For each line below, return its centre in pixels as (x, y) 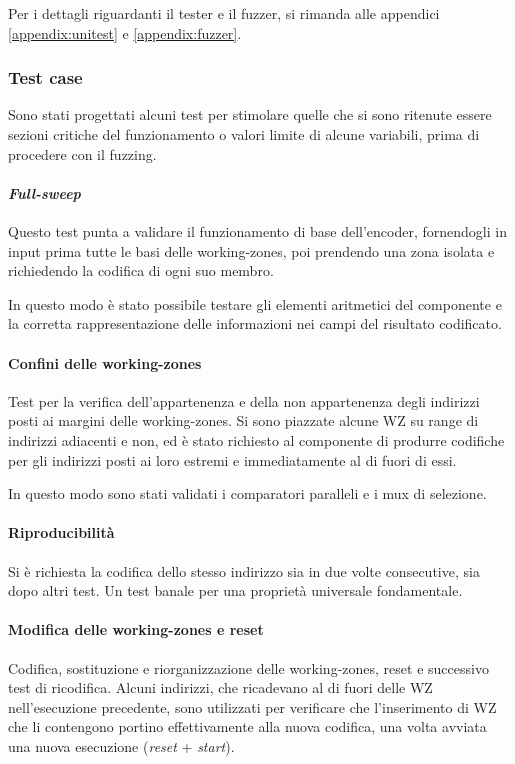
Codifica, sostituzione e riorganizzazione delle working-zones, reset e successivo (248, 667)
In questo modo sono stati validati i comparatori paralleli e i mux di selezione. (247, 493)
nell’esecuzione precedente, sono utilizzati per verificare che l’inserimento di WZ (252, 706)
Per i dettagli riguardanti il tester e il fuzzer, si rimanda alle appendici (224, 13)
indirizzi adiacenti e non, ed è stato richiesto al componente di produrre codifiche (256, 439)
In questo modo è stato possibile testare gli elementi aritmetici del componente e (255, 303)
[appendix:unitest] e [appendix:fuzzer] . (125, 32)
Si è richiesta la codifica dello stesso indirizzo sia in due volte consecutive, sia (244, 570)
